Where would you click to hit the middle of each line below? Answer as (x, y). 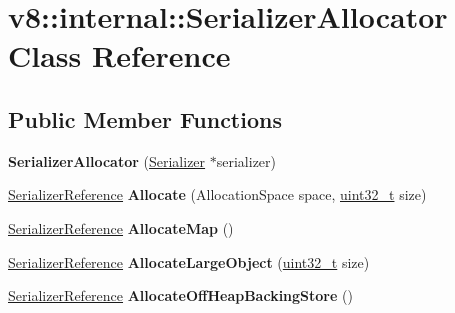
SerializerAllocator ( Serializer (107, 160)
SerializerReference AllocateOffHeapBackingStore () (180, 295)
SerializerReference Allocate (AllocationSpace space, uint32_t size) (217, 194)
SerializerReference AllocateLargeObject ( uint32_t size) (189, 261)
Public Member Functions (145, 118)
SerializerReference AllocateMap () (121, 227)
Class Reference (119, 55)
